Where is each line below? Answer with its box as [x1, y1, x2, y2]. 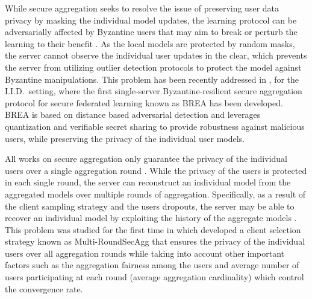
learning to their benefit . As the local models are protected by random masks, [5, 37, 295, 50]
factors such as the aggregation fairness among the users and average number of [5, 259, 299, 271]
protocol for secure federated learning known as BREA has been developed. [5, 96, 283, 109]
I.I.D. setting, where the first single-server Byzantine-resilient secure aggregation [5, 85, 302, 97]
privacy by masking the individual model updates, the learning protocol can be [5, 13, 297, 26]
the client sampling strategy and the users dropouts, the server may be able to [5, 199, 295, 212]
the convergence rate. [5, 282, 83, 295]
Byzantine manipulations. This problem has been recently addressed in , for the [5, 72, 299, 85]
